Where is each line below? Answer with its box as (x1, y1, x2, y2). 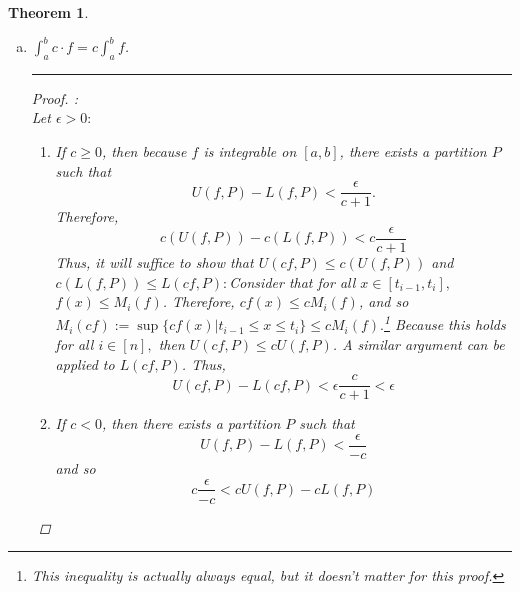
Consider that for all (229, 271, 356, 292)
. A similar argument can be (332, 334, 505, 355)
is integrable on (203, 141, 297, 162)
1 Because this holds (383, 311, 506, 335)
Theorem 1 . (8, 2, 89, 22)
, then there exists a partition (102, 413, 281, 434)
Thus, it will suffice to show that (55, 251, 254, 272)
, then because (102, 141, 187, 162)
